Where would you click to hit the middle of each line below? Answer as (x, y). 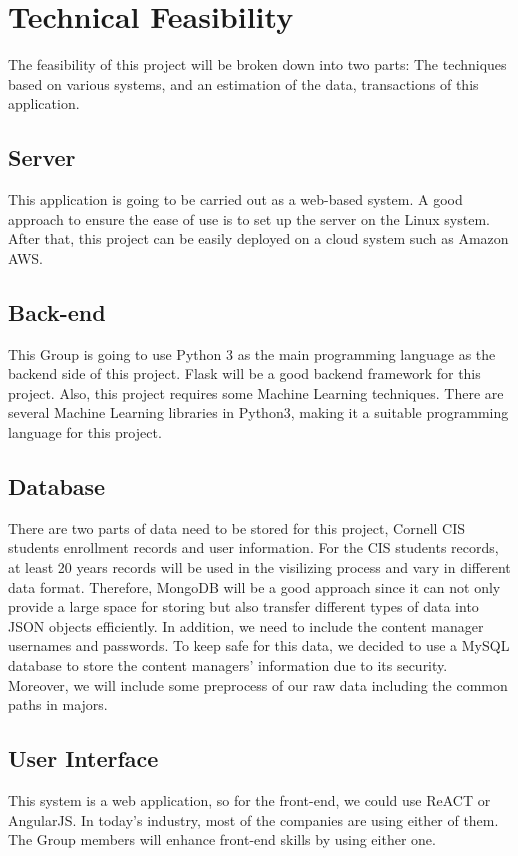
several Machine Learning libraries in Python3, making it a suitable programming (258, 412)
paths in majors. (58, 704)
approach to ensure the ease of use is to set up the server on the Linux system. (249, 218)
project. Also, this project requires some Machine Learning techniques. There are (256, 392)
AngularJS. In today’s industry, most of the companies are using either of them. (253, 819)
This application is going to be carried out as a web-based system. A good (235, 199)
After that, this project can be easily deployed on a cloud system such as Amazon (258, 238)
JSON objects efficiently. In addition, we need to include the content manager (246, 625)
